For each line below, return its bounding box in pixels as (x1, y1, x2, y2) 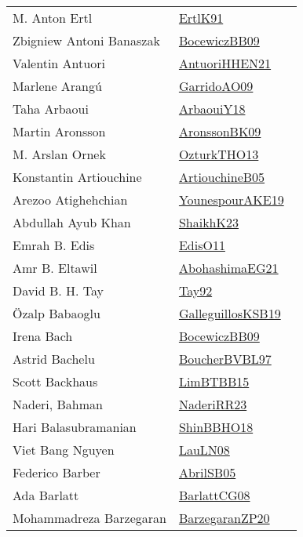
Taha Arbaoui (13, 100, 89, 118)
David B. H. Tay (13, 281, 104, 299)
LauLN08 (178, 441, 230, 459)
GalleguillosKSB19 (178, 304, 281, 322)
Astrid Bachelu (13, 350, 95, 368)
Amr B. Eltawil (13, 259, 97, 277)
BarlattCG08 (178, 486, 250, 504)
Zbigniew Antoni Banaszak (13, 31, 160, 49)
